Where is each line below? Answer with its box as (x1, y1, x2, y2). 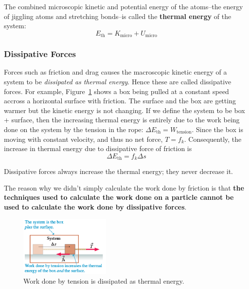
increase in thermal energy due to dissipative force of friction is (4, 143, 192, 154)
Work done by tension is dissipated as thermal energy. (23, 276, 184, 286)
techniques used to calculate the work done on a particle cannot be (4, 192, 234, 202)
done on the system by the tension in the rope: (4, 124, 143, 135)
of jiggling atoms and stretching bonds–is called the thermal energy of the (4, 11, 231, 21)
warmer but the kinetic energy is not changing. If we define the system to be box (4, 105, 245, 115)
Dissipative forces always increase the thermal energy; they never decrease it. (4, 166, 233, 176)
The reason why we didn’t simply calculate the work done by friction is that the (4, 182, 244, 193)
